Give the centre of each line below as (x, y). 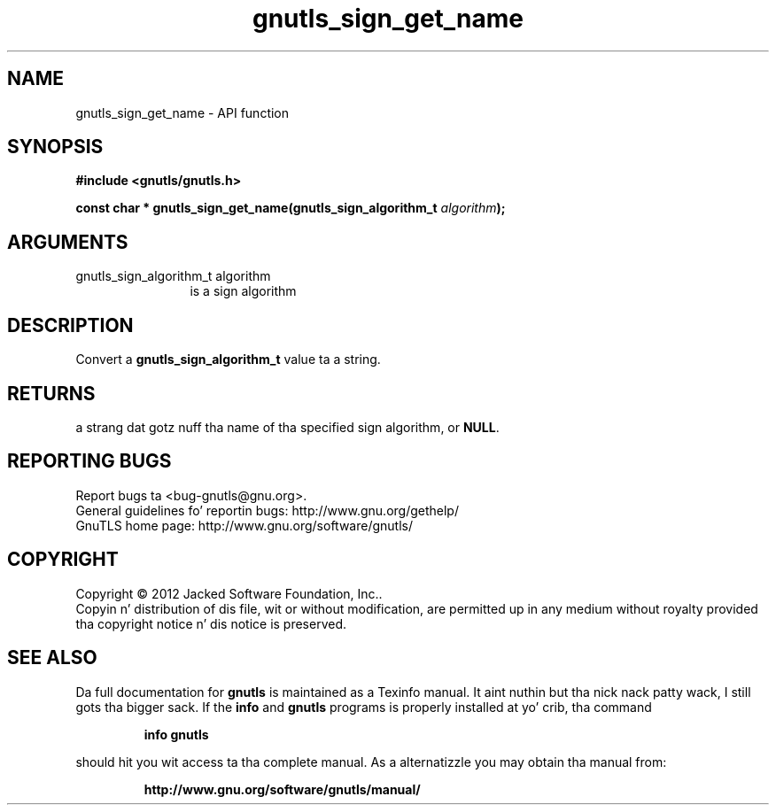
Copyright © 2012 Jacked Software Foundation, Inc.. (229, 593)
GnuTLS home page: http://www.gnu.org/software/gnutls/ (244, 525)
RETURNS (51, 393)
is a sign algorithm (243, 291)
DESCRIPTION (70, 325)
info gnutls (176, 734)
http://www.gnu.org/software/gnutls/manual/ (282, 789)
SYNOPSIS (55, 147)
